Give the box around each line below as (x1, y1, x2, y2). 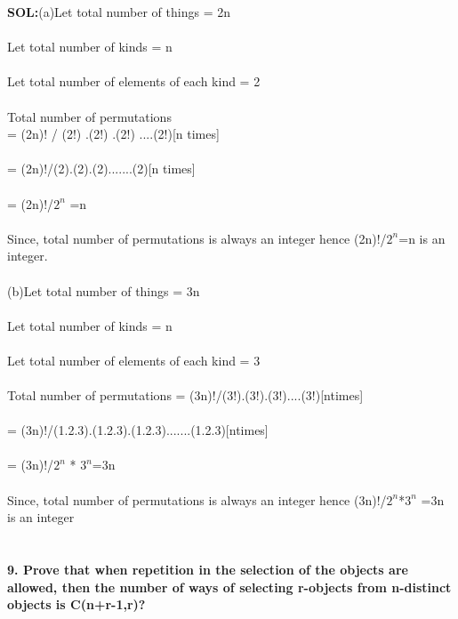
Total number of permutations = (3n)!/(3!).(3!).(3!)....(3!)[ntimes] (7, 386, 364, 405)
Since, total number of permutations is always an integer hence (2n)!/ (7, 229, 387, 247)
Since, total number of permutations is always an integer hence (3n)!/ (7, 490, 387, 509)
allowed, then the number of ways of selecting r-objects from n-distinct (7, 577, 452, 596)
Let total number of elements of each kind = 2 (7, 72, 261, 91)
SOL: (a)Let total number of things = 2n (7, 3, 230, 20)
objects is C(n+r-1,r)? (7, 595, 146, 614)
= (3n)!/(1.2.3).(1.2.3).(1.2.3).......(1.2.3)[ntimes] (7, 421, 269, 439)
